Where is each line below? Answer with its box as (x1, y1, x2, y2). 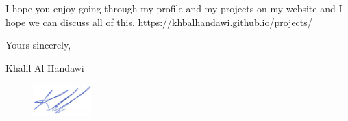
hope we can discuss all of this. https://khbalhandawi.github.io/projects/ (5, 14, 312, 29)
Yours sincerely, (5, 38, 71, 52)
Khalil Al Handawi (5, 60, 84, 75)
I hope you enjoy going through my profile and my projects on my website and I (5, 1, 343, 15)
